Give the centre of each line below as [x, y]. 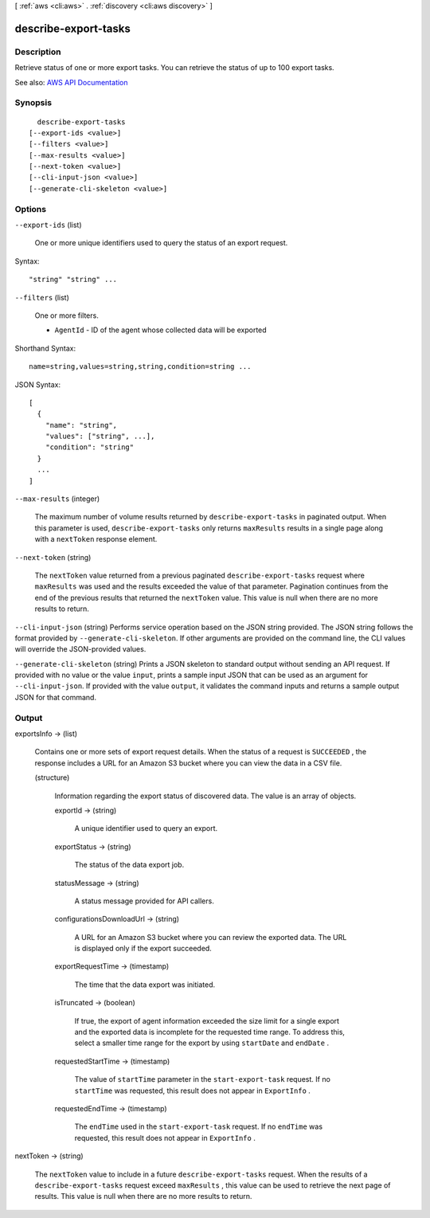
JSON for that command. [56, 697]
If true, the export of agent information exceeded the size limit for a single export [207, 1020]
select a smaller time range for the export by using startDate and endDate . [202, 1043]
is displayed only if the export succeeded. [143, 949]
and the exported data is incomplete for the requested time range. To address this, [210, 1032]
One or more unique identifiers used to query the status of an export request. [161, 243]
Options [31, 209]
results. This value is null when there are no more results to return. [143, 1196]
